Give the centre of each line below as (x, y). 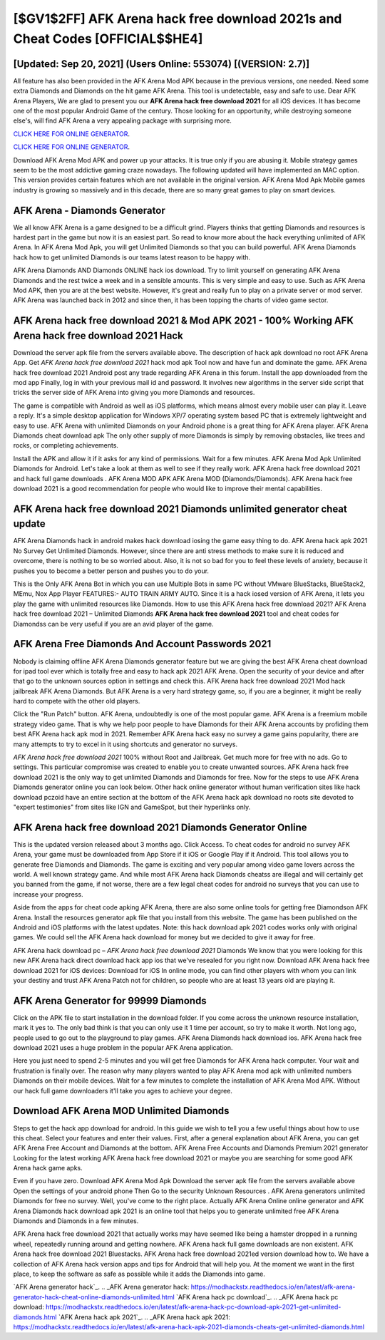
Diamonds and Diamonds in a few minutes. (76, 1221)
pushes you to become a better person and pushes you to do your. (111, 571)
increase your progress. (48, 894)
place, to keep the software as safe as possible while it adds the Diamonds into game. (139, 1274)
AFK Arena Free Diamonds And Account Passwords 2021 (142, 644)
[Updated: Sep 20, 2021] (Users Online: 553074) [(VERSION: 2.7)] (161, 64)
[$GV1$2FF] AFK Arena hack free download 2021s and (178, 19)
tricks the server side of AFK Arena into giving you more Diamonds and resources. (134, 393)
